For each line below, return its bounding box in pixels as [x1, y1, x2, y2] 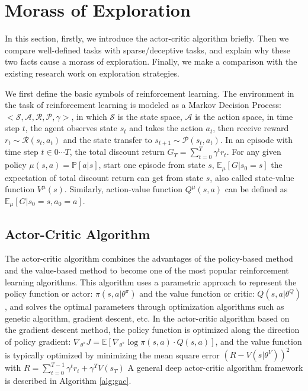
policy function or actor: [5, 287, 93, 300]
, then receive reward [213, 122, 289, 134]
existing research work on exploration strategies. [5, 66, 179, 79]
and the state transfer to [63, 133, 152, 145]
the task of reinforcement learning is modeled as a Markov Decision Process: [5, 98, 281, 111]
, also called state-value [210, 171, 294, 183]
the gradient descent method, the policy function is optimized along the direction [5, 323, 300, 336]
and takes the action [129, 122, 203, 134]
